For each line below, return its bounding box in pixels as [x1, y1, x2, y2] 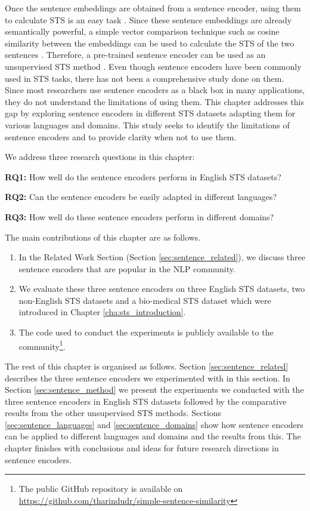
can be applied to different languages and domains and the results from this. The [5, 430, 301, 442]
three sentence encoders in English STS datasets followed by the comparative [5, 395, 287, 407]
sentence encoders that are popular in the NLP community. [18, 262, 235, 275]
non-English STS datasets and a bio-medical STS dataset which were [18, 294, 271, 306]
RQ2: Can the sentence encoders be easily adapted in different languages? [5, 190, 277, 203]
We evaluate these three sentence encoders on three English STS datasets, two [18, 282, 305, 295]
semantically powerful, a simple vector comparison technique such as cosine [5, 25, 280, 38]
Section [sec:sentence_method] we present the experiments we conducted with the [5, 383, 304, 396]
